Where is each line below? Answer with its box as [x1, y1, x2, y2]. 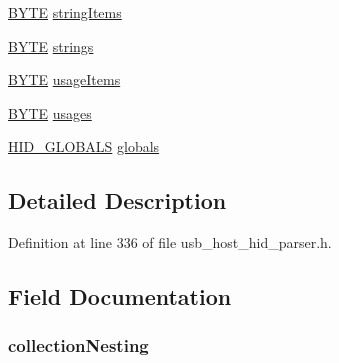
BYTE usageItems [8, 69, 121, 90]
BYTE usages [8, 102, 92, 123]
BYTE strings [8, 35, 94, 56]
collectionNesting [8, 333, 149, 358]
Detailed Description [8, 185, 227, 216]
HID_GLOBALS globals [8, 136, 160, 157]
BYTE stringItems [8, 2, 122, 22]
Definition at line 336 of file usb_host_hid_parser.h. [8, 232, 332, 253]
